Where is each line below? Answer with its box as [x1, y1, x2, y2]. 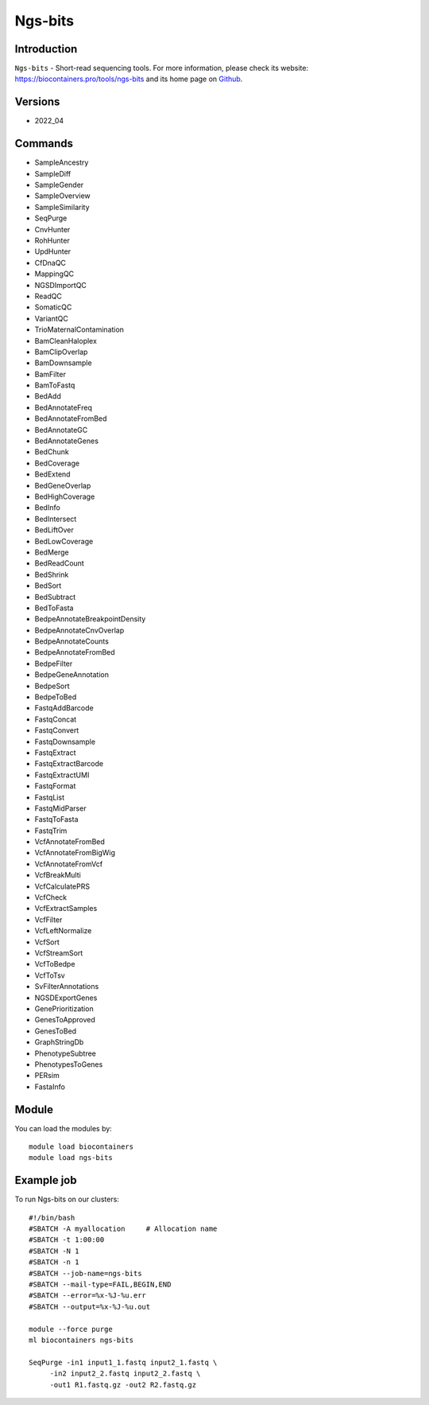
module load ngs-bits [29, 1154, 113, 1162]
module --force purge [29, 1325, 113, 1333]
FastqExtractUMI [34, 770, 90, 780]
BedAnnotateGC [34, 425, 88, 434]
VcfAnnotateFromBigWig [34, 848, 115, 858]
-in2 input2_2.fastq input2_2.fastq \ [49, 1369, 201, 1378]
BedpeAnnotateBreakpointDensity [34, 614, 146, 624]
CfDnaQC [34, 258, 67, 267]
